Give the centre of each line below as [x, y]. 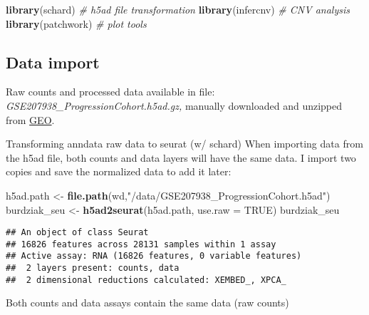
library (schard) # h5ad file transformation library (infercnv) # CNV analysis [178, 9]
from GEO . [30, 119]
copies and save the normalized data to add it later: [119, 171]
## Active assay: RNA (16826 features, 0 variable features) [154, 256]
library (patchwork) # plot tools [76, 23]
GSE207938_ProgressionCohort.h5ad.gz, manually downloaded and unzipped [174, 105]
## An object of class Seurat [77, 233]
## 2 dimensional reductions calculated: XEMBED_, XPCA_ [146, 280]
